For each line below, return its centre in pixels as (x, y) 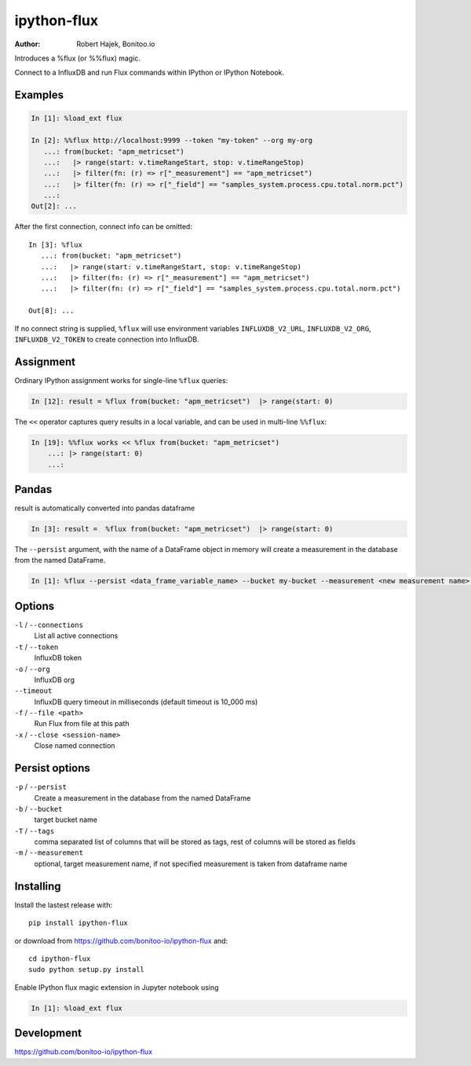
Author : (27, 44)
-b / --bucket (38, 809)
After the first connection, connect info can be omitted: (103, 227)
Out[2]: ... (54, 206)
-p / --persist (40, 787)
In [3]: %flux (55, 245)
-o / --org (32, 669)
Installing (38, 886)
